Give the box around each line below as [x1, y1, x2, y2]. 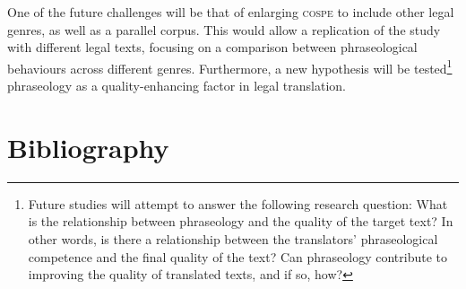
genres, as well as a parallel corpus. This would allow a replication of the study [7, 20, 441, 39]
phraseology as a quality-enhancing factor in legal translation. [7, 76, 346, 95]
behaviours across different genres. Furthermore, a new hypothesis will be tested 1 [7, 56, 453, 77]
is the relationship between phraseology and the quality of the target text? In [28, 212, 453, 231]
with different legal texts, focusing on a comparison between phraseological [7, 38, 418, 57]
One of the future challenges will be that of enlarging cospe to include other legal [7, 3, 454, 21]
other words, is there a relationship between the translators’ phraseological [28, 229, 438, 248]
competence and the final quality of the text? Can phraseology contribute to [28, 247, 448, 266]
